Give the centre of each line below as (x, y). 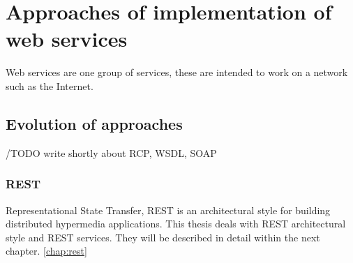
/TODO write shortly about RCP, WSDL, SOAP (111, 152)
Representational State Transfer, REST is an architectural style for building (168, 210)
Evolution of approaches (94, 123)
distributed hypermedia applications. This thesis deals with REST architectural (176, 224)
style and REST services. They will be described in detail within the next (163, 237)
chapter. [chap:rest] (46, 251)
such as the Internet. (50, 85)
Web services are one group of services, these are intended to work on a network (177, 72)
